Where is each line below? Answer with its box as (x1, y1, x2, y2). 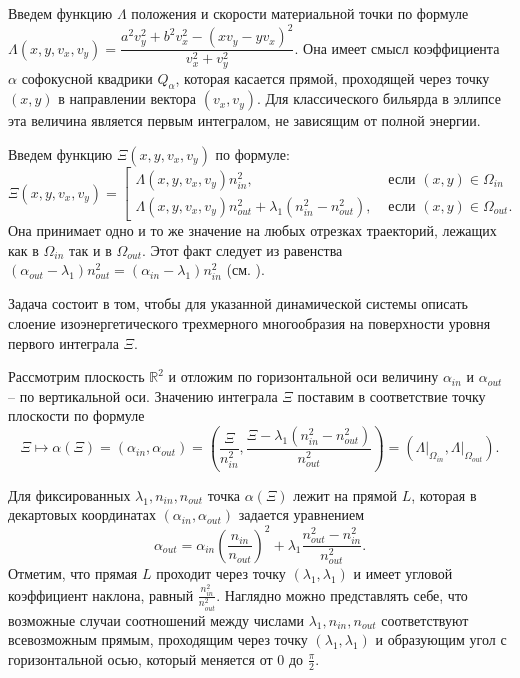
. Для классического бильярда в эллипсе (256, 88, 501, 109)
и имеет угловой (353, 563, 453, 584)
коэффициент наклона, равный (8, 584, 194, 605)
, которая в (411, 484, 477, 505)
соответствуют (381, 609, 469, 630)
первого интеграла (8, 332, 119, 353)
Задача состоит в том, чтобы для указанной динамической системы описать (8, 293, 468, 314)
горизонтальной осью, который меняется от (8, 648, 273, 669)
